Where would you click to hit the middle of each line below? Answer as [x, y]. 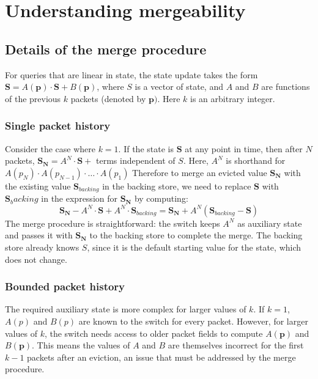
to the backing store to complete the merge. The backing [196, 235]
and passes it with [39, 235]
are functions [286, 86]
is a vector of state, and [179, 86]
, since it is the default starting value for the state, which [194, 247]
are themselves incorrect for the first [236, 345]
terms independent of [136, 160]
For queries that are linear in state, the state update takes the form [131, 74]
